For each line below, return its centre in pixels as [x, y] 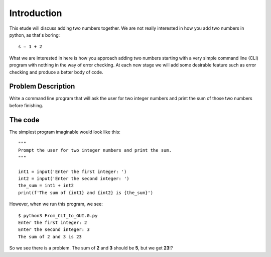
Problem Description [42, 86]
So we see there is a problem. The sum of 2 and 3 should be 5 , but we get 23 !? [91, 248]
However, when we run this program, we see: [56, 204]
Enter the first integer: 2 [53, 223]
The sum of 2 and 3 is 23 [50, 237]
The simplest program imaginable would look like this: [65, 132]
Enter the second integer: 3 [54, 230]
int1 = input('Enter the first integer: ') [73, 172]
